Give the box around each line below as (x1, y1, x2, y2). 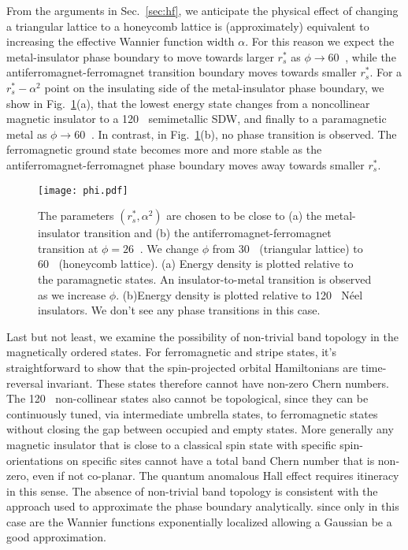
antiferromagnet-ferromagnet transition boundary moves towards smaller (6, 64, 357, 80)
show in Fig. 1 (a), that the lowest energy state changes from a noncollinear (6, 95, 370, 111)
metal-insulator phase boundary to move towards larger (6, 48, 274, 65)
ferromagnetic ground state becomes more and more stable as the (6, 141, 322, 158)
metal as (6, 125, 47, 142)
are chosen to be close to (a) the (166, 207, 322, 224)
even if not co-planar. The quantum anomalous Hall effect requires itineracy (32, 467, 399, 484)
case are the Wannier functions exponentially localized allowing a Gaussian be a (6, 513, 392, 530)
